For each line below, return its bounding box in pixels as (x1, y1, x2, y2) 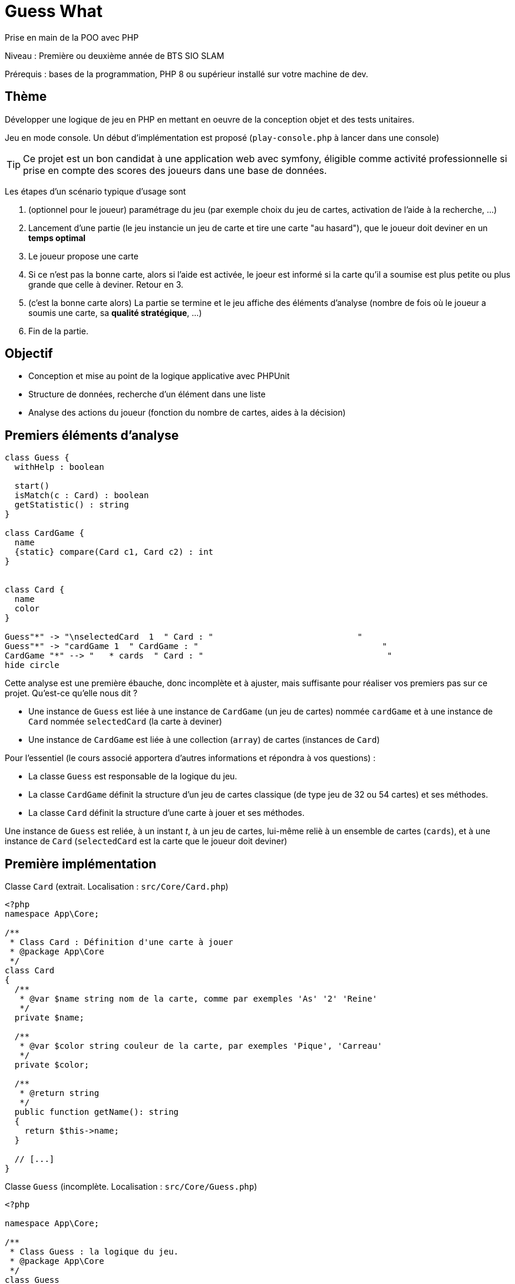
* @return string (19, 1088, 100, 1098)
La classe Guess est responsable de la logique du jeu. (28, 771, 237, 782)
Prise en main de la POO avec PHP (5, 32, 139, 42)
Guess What (5, 1, 103, 21)
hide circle (5, 660, 60, 670)
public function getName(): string (14, 1107, 179, 1117)
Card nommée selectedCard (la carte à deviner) (28, 716, 222, 727)
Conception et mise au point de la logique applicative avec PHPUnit (28, 371, 290, 381)
